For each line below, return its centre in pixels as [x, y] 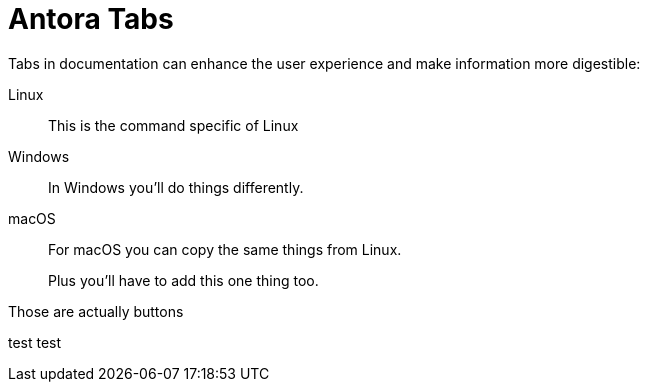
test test [35, 342]
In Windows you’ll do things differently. [176, 187]
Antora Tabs [91, 19]
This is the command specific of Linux [173, 125]
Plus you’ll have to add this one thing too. [183, 280]
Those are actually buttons [96, 311]
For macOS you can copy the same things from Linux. [225, 249]
